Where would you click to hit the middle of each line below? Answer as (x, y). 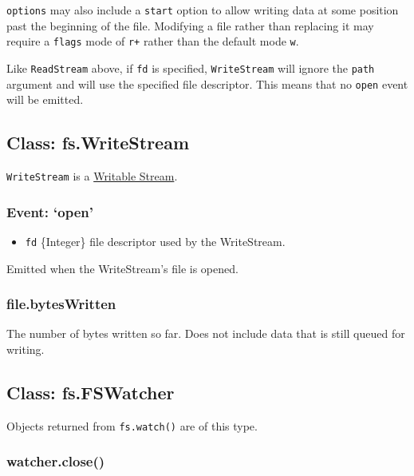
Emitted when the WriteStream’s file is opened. (122, 268)
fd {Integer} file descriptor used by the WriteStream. (155, 241)
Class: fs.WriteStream (98, 143)
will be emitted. (45, 99)
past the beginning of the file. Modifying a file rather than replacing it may (190, 25)
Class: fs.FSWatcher (91, 392)
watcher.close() (56, 461)
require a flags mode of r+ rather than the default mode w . (153, 41)
